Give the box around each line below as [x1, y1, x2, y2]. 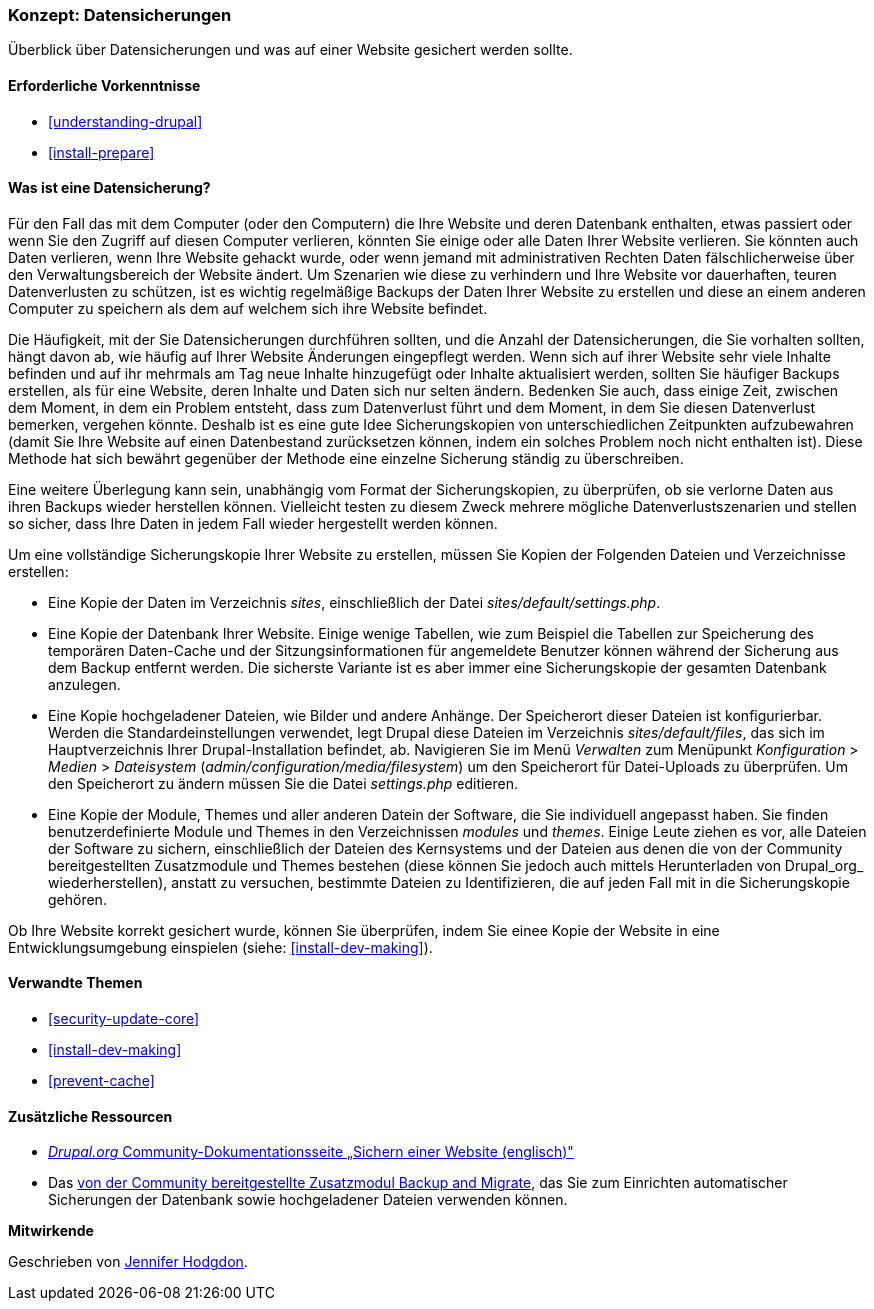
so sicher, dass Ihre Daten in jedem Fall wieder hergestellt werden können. [8, 514, 498, 532]
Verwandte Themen [8, 974, 143, 992]
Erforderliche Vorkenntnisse [8, 76, 201, 94]
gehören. [48, 890, 107, 908]
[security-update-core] [48, 1010, 200, 1028]
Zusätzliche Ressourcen [8, 1107, 173, 1125]
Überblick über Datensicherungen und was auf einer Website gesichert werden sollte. [8, 41, 573, 59]
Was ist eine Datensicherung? [8, 179, 211, 197]
